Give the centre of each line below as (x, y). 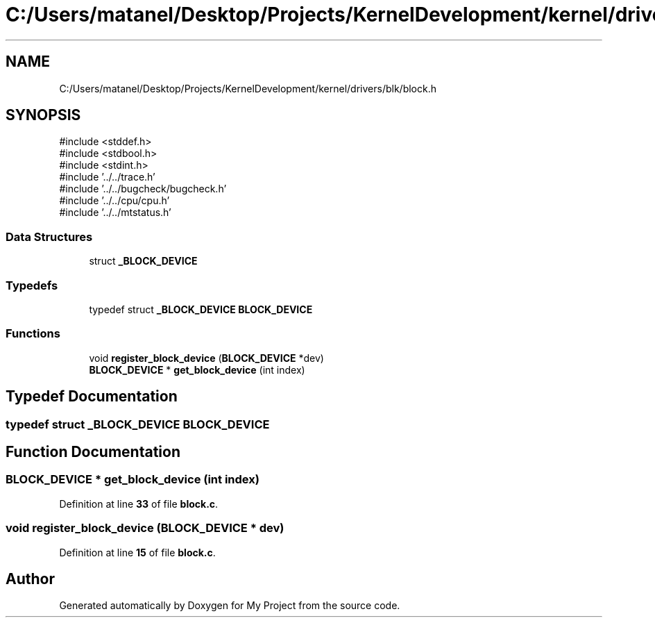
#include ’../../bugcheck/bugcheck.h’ (143, 189)
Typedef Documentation (92, 397)
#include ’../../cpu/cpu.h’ (114, 201)
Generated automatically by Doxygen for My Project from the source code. (230, 606)
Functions (33, 334)
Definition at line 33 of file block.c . (139, 504)
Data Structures (49, 236)
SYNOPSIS (43, 115)
